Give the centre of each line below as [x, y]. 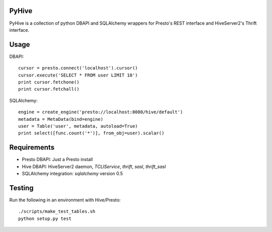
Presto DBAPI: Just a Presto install [57, 160]
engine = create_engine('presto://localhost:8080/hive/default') [101, 112]
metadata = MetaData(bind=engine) [61, 119]
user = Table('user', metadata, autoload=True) [78, 126]
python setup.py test [45, 218]
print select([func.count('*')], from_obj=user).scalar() [91, 133]
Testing [21, 188]
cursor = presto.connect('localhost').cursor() [78, 68]
